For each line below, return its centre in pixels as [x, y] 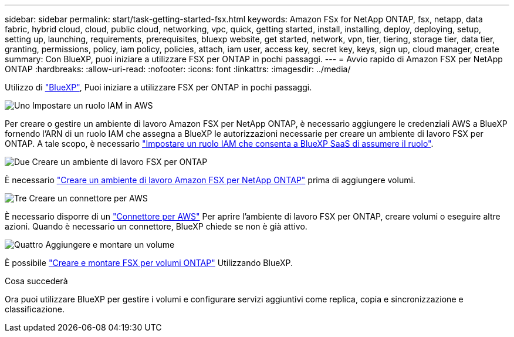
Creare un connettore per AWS [88, 198]
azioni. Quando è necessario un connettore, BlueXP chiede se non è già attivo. [156, 226]
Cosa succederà [36, 281]
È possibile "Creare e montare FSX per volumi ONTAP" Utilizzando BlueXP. [149, 263]
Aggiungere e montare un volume [110, 245]
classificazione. [35, 309]
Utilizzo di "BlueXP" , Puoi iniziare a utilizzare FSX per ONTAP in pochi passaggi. [158, 87]
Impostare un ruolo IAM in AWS [93, 105]
